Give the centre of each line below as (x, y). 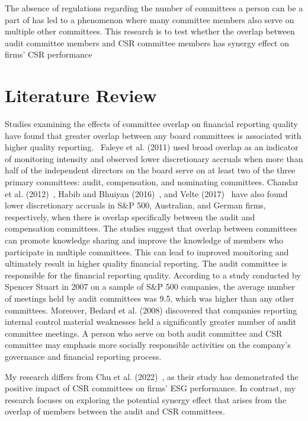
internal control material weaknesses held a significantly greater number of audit (151, 322)
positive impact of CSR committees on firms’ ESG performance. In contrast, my (150, 388)
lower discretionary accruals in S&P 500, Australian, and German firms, (135, 205)
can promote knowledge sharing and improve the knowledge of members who (144, 240)
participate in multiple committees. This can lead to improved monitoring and (147, 251)
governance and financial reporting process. (83, 356)
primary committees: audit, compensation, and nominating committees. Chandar (152, 182)
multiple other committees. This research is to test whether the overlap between (150, 31)
